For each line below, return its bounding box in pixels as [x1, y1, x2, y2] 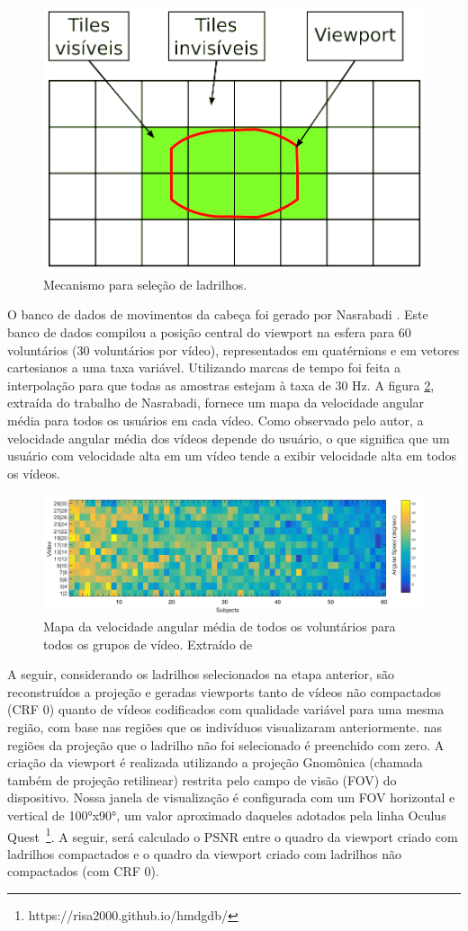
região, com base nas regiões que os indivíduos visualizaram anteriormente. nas [7, 717, 442, 736]
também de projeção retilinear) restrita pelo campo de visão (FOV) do [7, 770, 397, 789]
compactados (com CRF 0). [7, 862, 159, 881]
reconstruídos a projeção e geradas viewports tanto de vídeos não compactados [7, 682, 442, 701]
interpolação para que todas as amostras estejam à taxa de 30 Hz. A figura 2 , [7, 375, 435, 394]
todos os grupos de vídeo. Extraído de [43, 634, 253, 653]
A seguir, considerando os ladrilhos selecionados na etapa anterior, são [7, 665, 395, 684]
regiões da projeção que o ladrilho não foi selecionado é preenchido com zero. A [7, 735, 445, 754]
